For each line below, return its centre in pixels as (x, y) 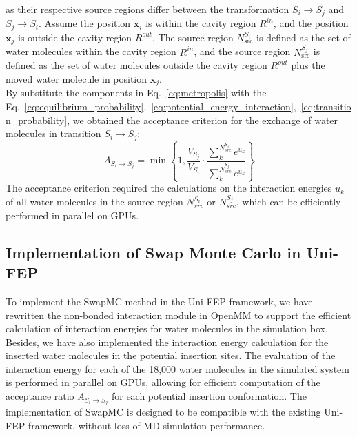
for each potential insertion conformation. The (209, 396)
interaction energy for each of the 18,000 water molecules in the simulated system (177, 368)
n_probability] (37, 120)
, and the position (311, 23)
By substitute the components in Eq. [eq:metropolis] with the (136, 93)
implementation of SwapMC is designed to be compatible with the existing (163, 412)
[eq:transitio (326, 106)
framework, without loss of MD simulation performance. (146, 425)
